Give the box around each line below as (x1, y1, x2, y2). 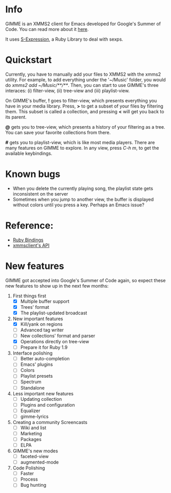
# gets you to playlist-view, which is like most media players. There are (5, 139, 155, 145)
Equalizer (20, 408, 41, 414)
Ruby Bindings (12, 237, 44, 243)
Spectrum (20, 379, 42, 385)
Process (20, 476, 38, 482)
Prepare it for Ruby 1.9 (20, 344, 68, 350)
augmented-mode (20, 459, 59, 465)
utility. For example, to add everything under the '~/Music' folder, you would (5, 76, 166, 83)
